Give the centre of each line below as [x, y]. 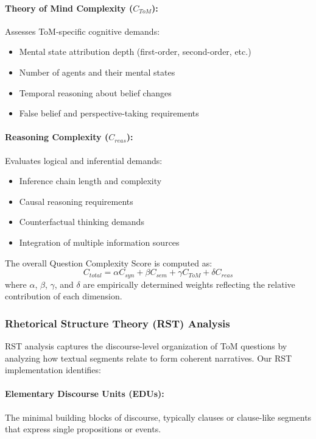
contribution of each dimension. [64, 296]
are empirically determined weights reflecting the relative [189, 284]
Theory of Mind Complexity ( [69, 8]
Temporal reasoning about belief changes [95, 92]
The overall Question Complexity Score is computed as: [109, 262]
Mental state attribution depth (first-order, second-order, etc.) [135, 52]
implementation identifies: [53, 370]
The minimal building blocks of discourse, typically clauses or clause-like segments [158, 417]
